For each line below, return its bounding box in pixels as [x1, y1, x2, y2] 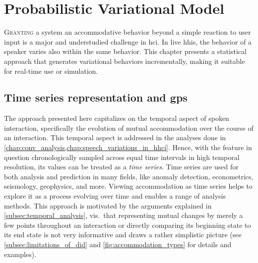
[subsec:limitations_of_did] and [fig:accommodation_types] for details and [4, 239, 232, 250]
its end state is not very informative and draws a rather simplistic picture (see [4, 229, 242, 240]
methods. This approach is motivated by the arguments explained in [4, 200, 212, 210]
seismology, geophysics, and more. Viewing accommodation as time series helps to [4, 181, 253, 191]
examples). [4, 249, 37, 259]
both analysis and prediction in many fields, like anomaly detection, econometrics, [4, 171, 254, 181]
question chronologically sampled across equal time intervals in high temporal [4, 152, 240, 162]
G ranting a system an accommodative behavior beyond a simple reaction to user [4, 27, 251, 37]
